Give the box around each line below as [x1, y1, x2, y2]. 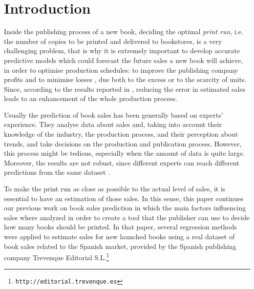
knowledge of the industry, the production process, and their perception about [4, 129, 238, 139]
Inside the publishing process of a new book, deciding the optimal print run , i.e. [4, 26, 243, 37]
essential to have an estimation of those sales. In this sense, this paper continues [4, 193, 244, 203]
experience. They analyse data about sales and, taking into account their [4, 119, 222, 129]
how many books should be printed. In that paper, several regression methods [4, 222, 237, 232]
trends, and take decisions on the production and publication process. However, [4, 138, 242, 148]
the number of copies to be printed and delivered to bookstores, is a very [4, 36, 222, 46]
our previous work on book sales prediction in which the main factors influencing [4, 203, 246, 213]
